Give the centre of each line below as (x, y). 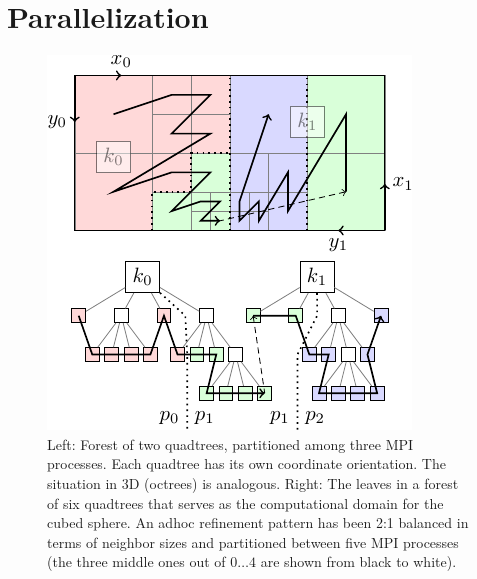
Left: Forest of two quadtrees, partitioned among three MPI (230, 443)
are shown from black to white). (358, 561)
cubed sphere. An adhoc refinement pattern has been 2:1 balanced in (258, 522)
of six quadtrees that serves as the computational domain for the (245, 502)
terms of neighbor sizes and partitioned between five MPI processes (253, 541)
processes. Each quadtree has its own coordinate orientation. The (246, 463)
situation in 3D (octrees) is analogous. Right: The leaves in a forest (253, 482)
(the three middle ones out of (136, 561)
